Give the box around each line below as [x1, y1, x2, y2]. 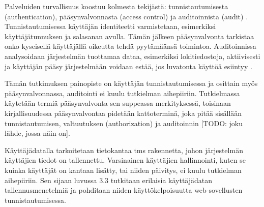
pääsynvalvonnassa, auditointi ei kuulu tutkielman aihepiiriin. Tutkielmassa [5, 87, 240, 98]
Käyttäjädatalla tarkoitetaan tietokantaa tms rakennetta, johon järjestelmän [5, 144, 243, 155]
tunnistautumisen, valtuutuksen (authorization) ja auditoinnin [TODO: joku [5, 117, 243, 128]
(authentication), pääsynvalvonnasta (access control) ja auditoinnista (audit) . [5, 11, 248, 21]
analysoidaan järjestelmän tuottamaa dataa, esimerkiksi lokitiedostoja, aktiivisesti [5, 50, 260, 61]
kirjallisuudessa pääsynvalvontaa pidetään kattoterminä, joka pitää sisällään [5, 107, 242, 118]
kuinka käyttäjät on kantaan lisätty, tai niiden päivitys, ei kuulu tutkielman [5, 164, 242, 175]
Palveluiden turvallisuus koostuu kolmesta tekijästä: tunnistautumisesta [5, 1, 228, 11]
